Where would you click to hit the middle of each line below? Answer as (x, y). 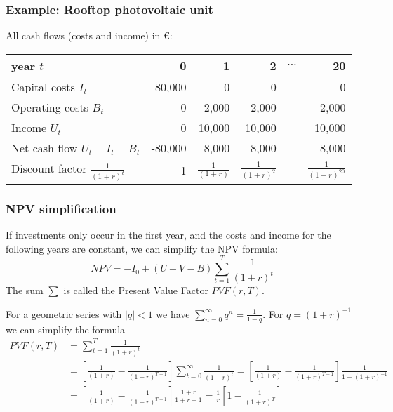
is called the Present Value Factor (136, 290)
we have (173, 313)
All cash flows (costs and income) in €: (89, 35)
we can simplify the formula (66, 329)
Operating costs (50, 107)
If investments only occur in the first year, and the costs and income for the (168, 235)
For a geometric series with (64, 313)
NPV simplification (61, 208)
